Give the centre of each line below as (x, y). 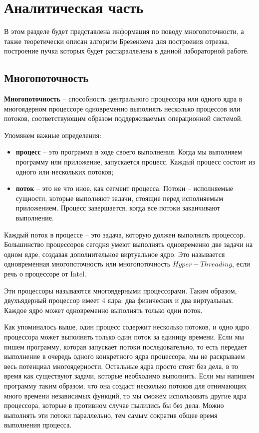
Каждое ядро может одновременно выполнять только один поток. (103, 310)
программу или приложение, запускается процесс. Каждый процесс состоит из (135, 162)
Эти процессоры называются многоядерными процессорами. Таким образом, (121, 290)
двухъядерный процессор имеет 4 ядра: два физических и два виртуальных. (119, 300)
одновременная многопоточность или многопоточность (87, 264)
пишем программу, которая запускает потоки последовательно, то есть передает (126, 346)
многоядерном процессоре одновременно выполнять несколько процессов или (122, 108)
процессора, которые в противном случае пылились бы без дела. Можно (114, 405)
